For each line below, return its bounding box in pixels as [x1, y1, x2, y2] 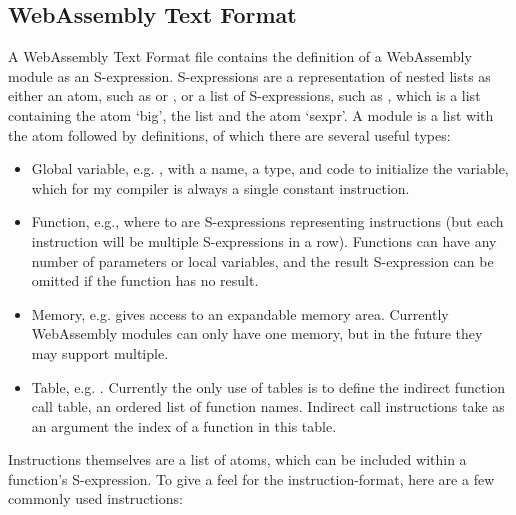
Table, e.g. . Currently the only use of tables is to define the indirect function [31, 376, 506, 397]
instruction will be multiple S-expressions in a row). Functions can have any [31, 230, 497, 251]
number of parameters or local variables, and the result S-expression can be [31, 250, 494, 271]
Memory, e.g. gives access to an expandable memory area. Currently [31, 303, 449, 324]
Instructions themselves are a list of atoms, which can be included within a [8, 449, 467, 470]
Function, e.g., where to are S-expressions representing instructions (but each [31, 211, 504, 232]
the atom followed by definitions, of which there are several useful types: [8, 124, 451, 145]
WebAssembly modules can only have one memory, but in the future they [31, 323, 483, 344]
